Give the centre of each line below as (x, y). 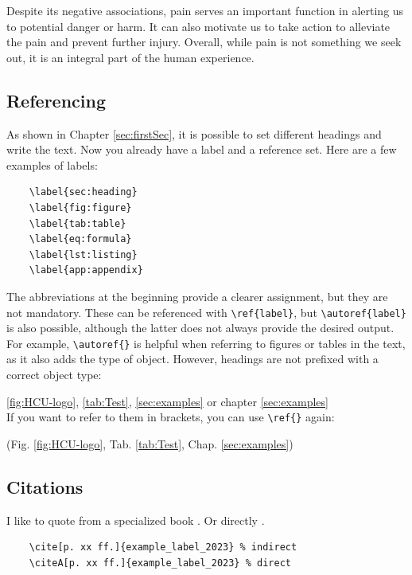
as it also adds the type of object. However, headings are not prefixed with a (192, 359)
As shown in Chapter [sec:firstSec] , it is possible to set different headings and (194, 133)
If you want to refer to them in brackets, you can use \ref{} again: (171, 417)
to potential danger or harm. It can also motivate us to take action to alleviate (198, 26)
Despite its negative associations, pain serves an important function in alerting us (205, 10)
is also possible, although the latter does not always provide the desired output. (200, 328)
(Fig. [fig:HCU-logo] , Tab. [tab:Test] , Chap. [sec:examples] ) (150, 443)
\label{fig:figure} (80, 207)
